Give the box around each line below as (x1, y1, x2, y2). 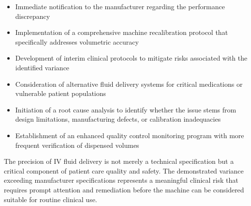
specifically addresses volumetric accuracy (15, 36, 139, 47)
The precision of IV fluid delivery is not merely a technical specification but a (4, 156, 234, 166)
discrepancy (15, 11, 50, 21)
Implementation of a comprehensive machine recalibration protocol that (15, 27, 228, 37)
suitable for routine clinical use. (4, 194, 97, 204)
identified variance (15, 62, 70, 72)
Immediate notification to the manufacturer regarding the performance (15, 1, 225, 11)
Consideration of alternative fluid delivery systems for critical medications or (15, 79, 243, 89)
